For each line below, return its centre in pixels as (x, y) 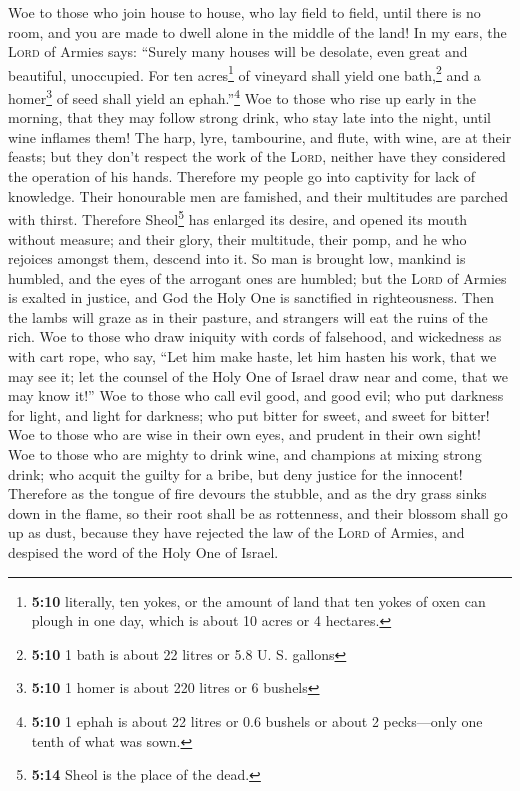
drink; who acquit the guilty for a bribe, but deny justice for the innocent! (235, 473)
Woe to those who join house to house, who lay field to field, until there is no (244, 12)
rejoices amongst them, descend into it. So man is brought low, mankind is (237, 258)
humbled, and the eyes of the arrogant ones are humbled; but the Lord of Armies (257, 277)
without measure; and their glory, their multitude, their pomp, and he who (237, 238)
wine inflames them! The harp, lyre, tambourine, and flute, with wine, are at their (260, 136)
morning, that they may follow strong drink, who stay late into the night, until (249, 117)
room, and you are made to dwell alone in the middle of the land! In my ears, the (257, 31)
